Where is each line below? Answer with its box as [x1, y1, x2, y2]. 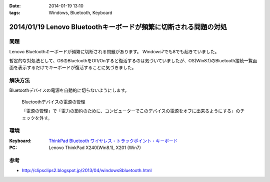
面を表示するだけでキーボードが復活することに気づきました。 [9, 65, 136, 71]
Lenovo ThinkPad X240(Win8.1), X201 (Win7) [48, 145, 141, 151]
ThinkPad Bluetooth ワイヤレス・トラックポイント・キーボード [48, 138, 178, 144]
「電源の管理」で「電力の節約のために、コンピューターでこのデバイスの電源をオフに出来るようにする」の [21, 108, 240, 114]
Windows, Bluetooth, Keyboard [48, 10, 112, 16]
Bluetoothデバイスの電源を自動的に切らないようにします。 [9, 87, 129, 93]
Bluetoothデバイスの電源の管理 [21, 99, 85, 105]
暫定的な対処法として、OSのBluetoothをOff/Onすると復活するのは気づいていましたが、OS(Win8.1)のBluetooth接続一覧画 [9, 57, 257, 63]
